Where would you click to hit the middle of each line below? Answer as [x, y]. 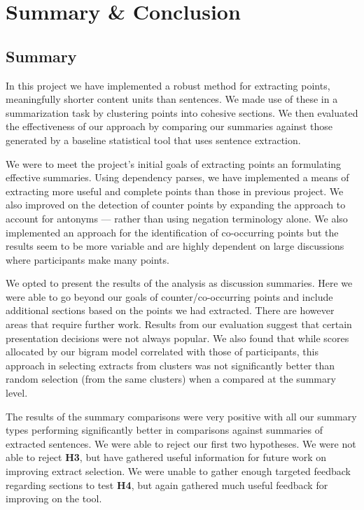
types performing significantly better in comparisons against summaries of [164, 430]
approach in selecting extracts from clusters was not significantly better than [170, 365]
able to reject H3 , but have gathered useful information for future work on [166, 457]
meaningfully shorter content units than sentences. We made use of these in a [172, 99]
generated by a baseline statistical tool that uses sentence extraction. [153, 140]
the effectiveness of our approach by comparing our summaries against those [169, 126]
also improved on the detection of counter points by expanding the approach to [176, 205]
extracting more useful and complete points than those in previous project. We [175, 191]
